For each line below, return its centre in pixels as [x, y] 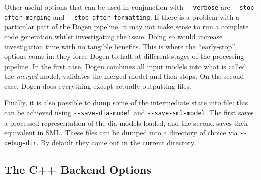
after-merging [28, 17]
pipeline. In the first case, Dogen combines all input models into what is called [125, 66]
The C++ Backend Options [78, 170]
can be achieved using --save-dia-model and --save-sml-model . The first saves [129, 113]
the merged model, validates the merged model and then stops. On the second [124, 76]
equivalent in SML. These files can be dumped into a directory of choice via [121, 132]
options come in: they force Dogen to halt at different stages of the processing [124, 56]
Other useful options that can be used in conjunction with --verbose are [117, 7]
